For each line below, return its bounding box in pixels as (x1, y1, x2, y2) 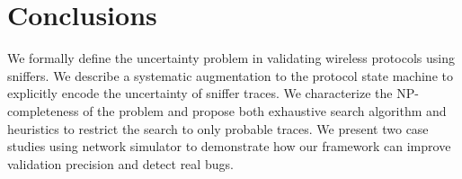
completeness (7, 101, 79, 120)
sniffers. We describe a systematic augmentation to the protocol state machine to (7, 66, 453, 85)
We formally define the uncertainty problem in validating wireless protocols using (7, 49, 455, 67)
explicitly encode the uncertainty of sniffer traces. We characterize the (7, 84, 393, 103)
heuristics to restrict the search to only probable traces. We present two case (7, 119, 429, 138)
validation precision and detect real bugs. (7, 154, 234, 173)
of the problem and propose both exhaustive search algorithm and (83, 101, 447, 120)
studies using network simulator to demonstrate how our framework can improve (7, 137, 451, 156)
